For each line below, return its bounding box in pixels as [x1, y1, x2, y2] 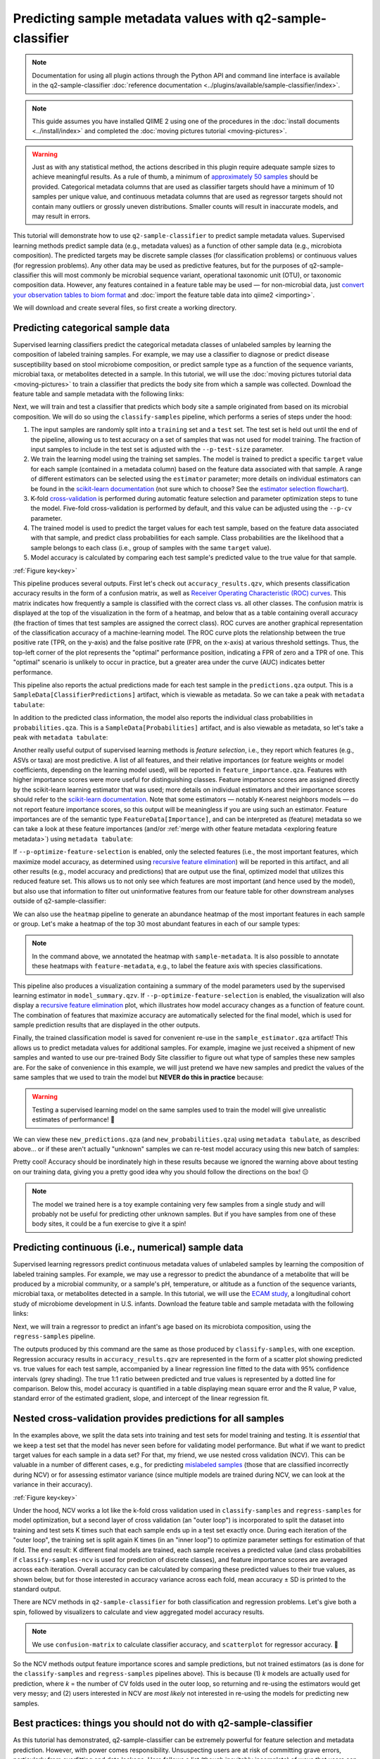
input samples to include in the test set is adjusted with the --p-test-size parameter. [30, 445, 284, 453]
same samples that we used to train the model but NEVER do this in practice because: [13, 1073, 264, 1081]
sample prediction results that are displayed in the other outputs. [13, 1021, 201, 1029]
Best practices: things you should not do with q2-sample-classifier [13, 1717, 313, 1729]
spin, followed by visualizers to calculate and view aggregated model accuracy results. [13, 1608, 265, 1616]
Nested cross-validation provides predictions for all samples [13, 1413, 284, 1425]
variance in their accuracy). [13, 1480, 93, 1489]
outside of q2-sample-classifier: [13, 897, 107, 906]
